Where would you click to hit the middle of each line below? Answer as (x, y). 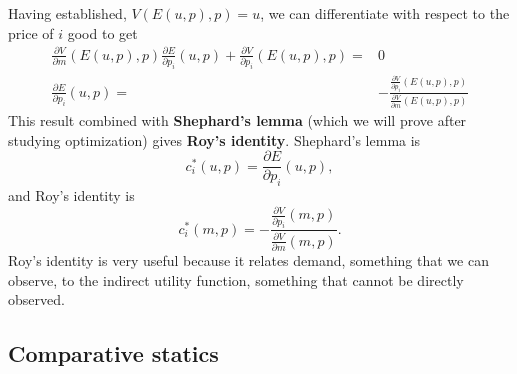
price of (31, 32)
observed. (36, 299)
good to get (102, 32)
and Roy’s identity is (71, 195)
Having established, (67, 13)
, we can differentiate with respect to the (385, 13)
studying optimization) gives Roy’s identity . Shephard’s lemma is (214, 139)
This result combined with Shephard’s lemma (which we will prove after (237, 120)
